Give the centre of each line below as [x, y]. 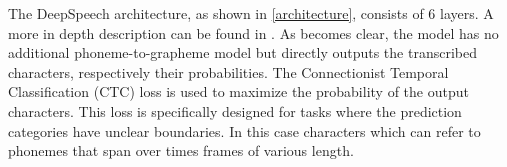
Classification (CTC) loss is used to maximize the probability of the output [238, 91]
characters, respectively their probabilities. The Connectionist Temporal [228, 71]
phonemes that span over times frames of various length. [181, 150]
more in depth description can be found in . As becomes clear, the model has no [253, 32]
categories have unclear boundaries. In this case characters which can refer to [244, 130]
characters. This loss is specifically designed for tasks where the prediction [235, 110]
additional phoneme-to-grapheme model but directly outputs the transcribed [242, 52]
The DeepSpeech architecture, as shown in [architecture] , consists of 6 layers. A [251, 13]
